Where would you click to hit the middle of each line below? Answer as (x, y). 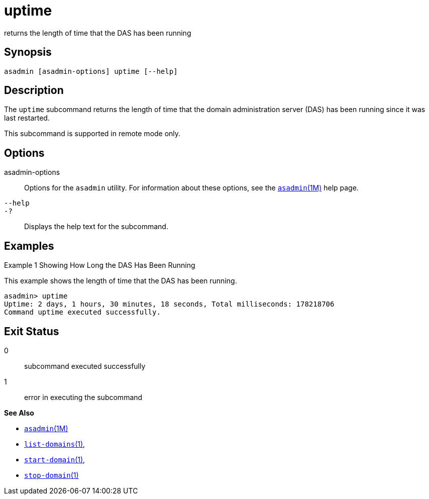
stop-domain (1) (51, 475)
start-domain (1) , (55, 459)
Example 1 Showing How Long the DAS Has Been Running (100, 265)
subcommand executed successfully (85, 366)
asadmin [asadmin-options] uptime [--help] (91, 71)
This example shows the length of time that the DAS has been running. (121, 281)
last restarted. (27, 118)
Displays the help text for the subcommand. (96, 227)
